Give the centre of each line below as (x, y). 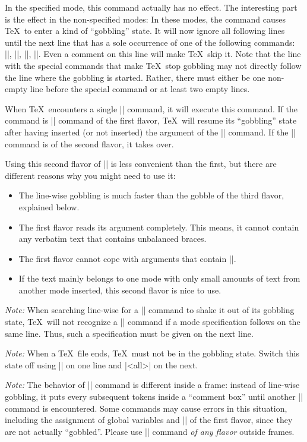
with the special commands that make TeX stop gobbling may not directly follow (153, 65)
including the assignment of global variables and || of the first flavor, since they (149, 420)
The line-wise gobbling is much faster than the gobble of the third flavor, (151, 195)
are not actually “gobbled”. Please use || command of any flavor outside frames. (150, 431)
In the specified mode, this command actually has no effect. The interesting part (151, 7)
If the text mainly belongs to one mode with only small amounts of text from (159, 278)
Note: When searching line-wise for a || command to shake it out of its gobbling (150, 310)
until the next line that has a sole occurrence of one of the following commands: (150, 42)
